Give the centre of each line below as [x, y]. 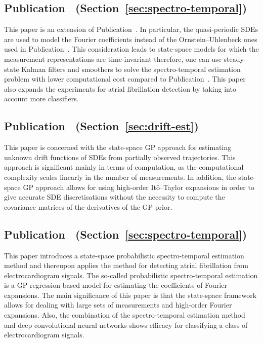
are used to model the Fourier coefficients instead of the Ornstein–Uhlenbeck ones [131, 39]
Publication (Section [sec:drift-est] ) [101, 126]
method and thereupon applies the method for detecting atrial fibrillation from [126, 265]
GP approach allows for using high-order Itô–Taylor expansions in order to [139, 187]
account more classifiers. [41, 99]
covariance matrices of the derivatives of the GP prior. [88, 206]
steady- [235, 59]
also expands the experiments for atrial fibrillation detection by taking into [120, 88]
